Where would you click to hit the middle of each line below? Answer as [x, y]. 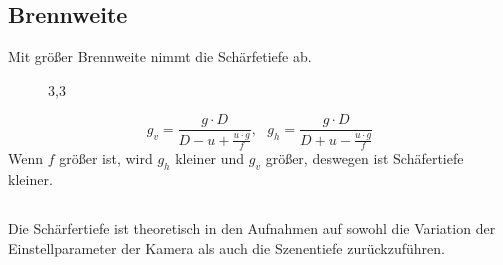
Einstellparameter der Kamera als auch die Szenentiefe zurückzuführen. [226, 247]
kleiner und [210, 158]
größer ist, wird [106, 158]
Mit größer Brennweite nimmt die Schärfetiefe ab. [160, 56]
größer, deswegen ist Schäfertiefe [364, 158]
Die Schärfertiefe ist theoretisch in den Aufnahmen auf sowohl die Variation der [252, 228]
